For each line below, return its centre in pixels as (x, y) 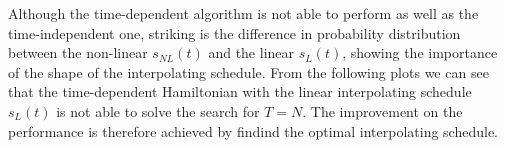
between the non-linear (78, 52)
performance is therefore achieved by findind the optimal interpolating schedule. (253, 130)
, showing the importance (420, 52)
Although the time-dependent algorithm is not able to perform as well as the (243, 13)
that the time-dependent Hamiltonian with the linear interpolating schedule (240, 91)
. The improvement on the (382, 110)
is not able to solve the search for (158, 110)
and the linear (251, 52)
